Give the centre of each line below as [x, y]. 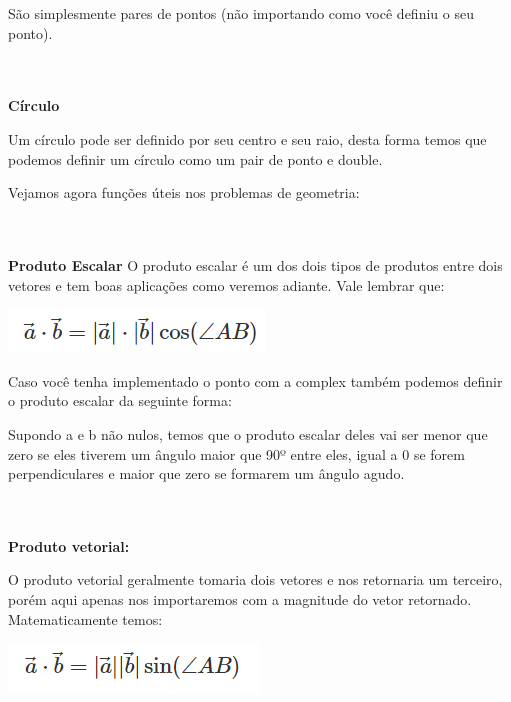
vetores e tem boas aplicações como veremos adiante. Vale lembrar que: [226, 284]
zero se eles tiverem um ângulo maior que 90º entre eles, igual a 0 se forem [236, 453]
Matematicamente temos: [85, 618]
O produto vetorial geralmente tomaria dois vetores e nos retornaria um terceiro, [255, 579]
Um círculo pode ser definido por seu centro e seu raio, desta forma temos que [247, 138]
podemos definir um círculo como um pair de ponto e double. [195, 158]
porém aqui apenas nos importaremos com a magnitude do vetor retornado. [240, 599]
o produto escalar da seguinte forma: [120, 400]
